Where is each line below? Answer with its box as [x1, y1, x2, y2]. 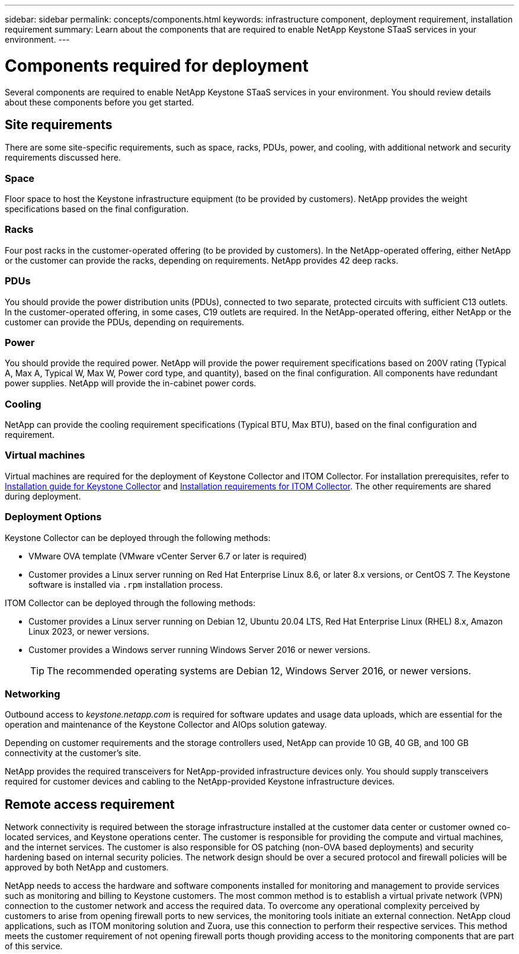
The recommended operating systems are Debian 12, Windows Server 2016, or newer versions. [47, 664, 472, 677]
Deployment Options [5, 511, 102, 523]
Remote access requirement [5, 796, 175, 812]
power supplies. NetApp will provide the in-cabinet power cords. [5, 378, 257, 389]
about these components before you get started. [5, 97, 194, 107]
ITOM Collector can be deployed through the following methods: [5, 597, 255, 608]
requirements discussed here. [5, 152, 121, 163]
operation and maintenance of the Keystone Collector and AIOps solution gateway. [5, 719, 327, 730]
